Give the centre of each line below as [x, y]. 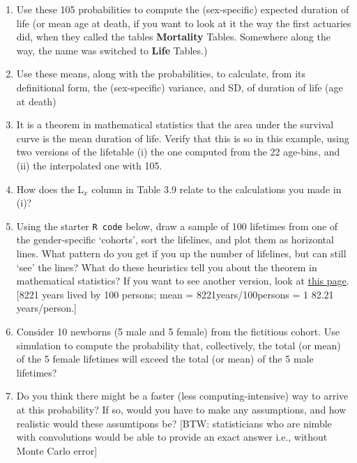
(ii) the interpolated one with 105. [89, 165]
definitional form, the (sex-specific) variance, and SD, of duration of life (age [180, 87]
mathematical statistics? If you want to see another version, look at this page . [183, 281]
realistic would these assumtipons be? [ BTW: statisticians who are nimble [174, 423]
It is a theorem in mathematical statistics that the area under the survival [175, 124]
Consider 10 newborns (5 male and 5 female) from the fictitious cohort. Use [178, 331]
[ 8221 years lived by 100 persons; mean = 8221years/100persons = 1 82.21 [175, 294]
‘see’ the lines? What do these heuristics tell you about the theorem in [167, 267]
